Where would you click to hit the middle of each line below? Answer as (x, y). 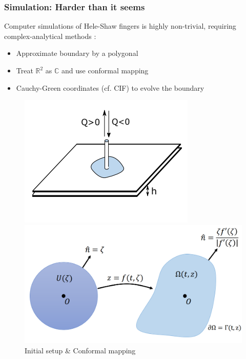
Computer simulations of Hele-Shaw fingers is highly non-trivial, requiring (120, 26)
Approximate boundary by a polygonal (77, 53)
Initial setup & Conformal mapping (80, 350)
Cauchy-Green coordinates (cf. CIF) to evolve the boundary (110, 87)
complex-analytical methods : (50, 36)
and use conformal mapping (105, 70)
